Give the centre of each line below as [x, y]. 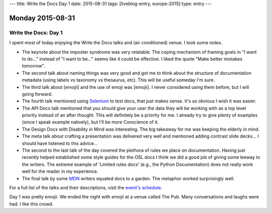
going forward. [37, 94]
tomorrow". [33, 66]
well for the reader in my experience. [60, 171]
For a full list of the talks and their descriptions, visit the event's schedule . [86, 187]
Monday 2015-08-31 [42, 18]
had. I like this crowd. [31, 204]
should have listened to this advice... [60, 143]
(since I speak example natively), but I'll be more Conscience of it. [90, 122]
